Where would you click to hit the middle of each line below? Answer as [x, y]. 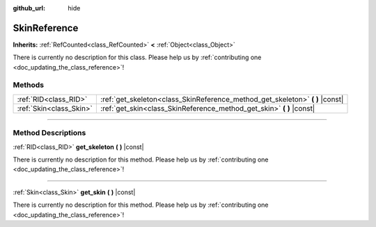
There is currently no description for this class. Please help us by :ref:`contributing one [137, 57]
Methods [29, 85]
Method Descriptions [49, 133]
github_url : [29, 8]
